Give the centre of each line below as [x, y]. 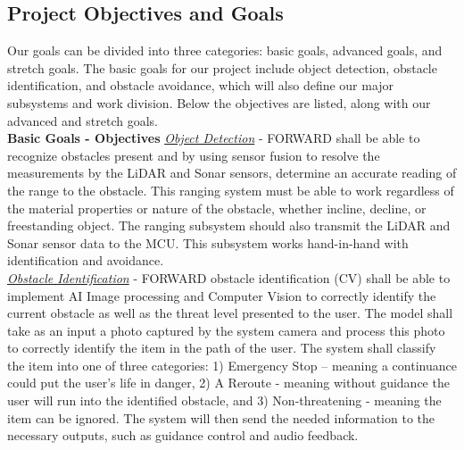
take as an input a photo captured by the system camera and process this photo [226, 330]
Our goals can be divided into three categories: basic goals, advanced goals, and [225, 50]
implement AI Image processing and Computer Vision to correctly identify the [222, 295]
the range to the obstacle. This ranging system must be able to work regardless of [231, 190]
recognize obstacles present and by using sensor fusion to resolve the [194, 155]
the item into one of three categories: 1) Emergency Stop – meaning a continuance [232, 365]
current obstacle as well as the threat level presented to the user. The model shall [230, 313]
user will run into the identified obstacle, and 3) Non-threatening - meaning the [224, 400]
